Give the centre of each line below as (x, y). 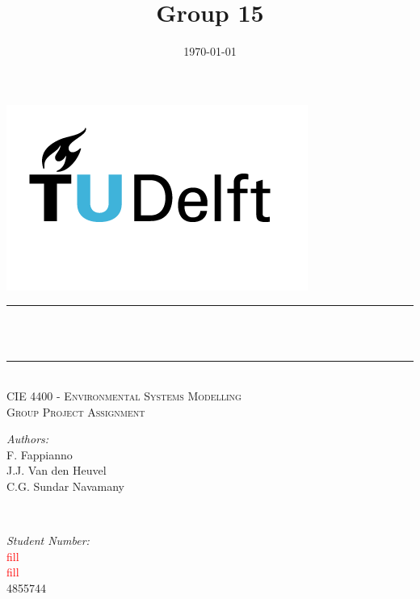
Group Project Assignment (76, 411)
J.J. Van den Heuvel (57, 470)
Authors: (28, 439)
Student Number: (48, 540)
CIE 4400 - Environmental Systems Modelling (124, 396)
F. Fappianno (40, 454)
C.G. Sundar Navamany (65, 486)
